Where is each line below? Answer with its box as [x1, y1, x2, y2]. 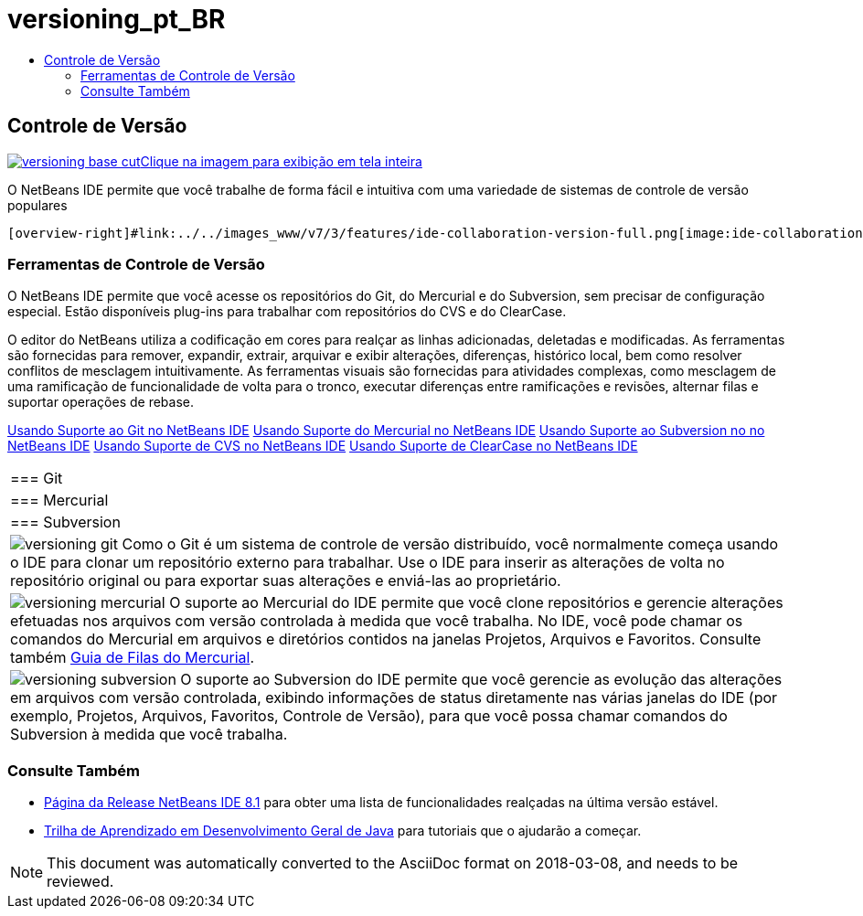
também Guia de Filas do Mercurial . [10, 648, 255, 667]
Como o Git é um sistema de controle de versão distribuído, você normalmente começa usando [122, 535, 779, 554]
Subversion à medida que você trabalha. [10, 725, 288, 744]
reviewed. [47, 872, 114, 891]
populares [7, 197, 68, 213]
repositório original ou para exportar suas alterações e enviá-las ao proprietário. [10, 571, 561, 591]
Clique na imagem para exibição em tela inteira [140, 153, 422, 169]
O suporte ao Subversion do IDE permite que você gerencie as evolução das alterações [180, 670, 783, 689]
